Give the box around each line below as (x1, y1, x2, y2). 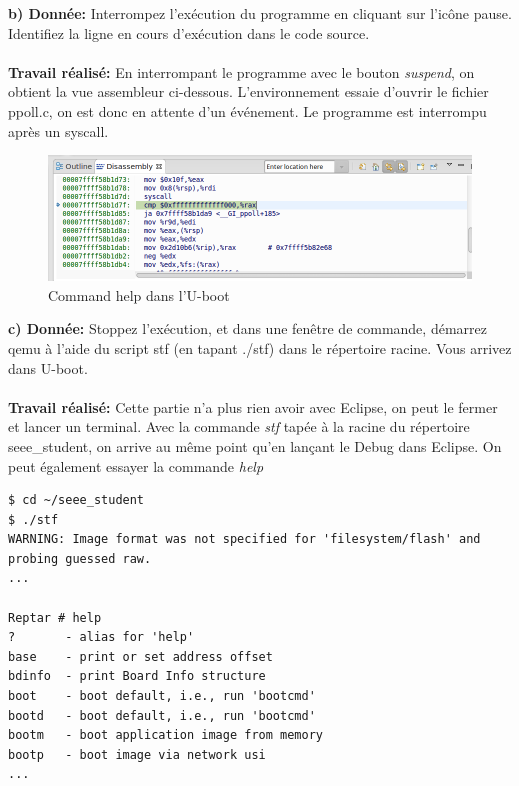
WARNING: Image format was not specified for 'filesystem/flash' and (8, 532, 481, 547)
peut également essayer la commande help (8, 455, 264, 476)
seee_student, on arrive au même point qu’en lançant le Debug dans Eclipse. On (8, 435, 502, 456)
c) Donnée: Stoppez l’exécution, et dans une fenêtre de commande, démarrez (8, 318, 487, 339)
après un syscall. (8, 120, 109, 141)
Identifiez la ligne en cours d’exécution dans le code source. (8, 22, 370, 43)
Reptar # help (8, 610, 102, 625)
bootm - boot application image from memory (8, 728, 323, 743)
